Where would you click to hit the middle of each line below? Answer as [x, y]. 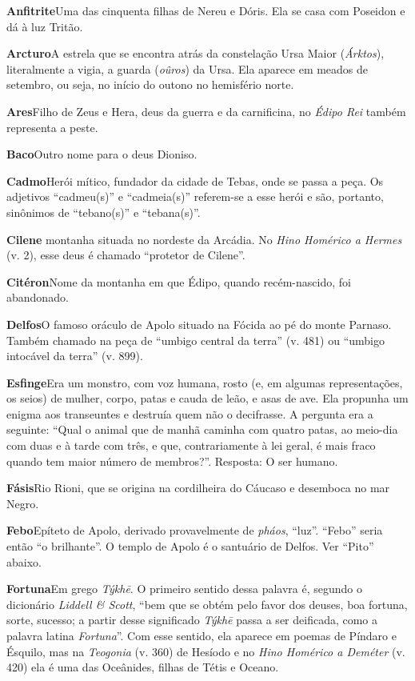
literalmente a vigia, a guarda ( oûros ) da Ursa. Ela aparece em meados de [188, 68]
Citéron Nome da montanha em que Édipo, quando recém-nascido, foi [179, 281]
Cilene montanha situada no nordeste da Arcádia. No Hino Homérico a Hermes [204, 239]
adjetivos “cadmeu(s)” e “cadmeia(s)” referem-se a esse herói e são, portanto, [195, 196]
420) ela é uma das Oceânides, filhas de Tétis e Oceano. [143, 667]
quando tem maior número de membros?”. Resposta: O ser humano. [172, 461]
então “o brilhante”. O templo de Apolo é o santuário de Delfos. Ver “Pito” [190, 546]
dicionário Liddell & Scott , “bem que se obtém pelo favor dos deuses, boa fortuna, [207, 604]
